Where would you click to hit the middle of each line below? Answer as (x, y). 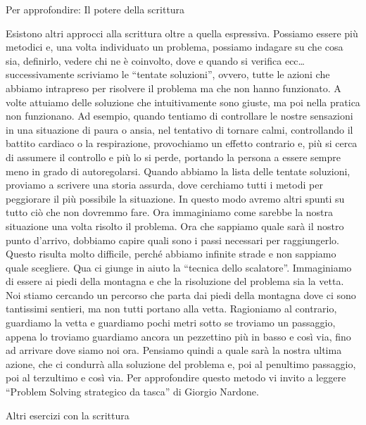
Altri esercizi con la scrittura (68, 415)
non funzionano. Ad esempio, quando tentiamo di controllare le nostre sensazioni (179, 116)
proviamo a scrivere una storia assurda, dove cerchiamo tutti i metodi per (164, 185)
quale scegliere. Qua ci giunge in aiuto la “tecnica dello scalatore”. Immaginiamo (179, 267)
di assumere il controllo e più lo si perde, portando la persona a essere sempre (173, 157)
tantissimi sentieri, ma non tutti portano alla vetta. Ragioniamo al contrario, (171, 309)
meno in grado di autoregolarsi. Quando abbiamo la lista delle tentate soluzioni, (178, 171)
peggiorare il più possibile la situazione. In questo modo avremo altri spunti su (175, 198)
